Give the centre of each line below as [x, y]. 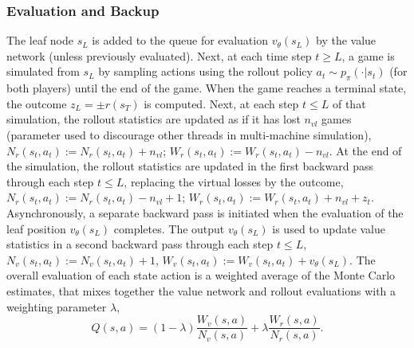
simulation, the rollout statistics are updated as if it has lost [154, 119]
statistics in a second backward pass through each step [140, 244]
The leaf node [40, 40]
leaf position [36, 228]
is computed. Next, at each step [221, 103]
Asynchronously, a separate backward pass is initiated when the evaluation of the [205, 212]
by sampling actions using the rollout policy [205, 71]
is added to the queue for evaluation [180, 40]
